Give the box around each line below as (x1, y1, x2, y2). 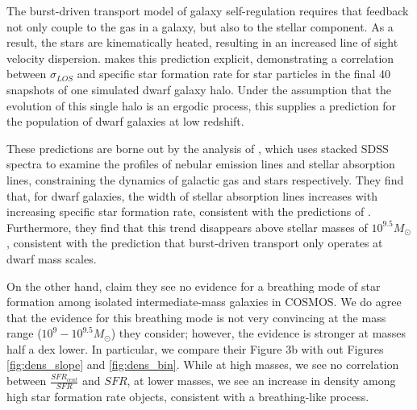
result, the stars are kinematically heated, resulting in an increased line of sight (6, 34, 398, 51)
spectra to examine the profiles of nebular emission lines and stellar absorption (6, 155, 395, 172)
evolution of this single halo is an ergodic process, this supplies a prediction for (6, 97, 397, 114)
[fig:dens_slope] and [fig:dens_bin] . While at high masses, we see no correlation (6, 356, 399, 373)
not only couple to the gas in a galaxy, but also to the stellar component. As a (6, 18, 394, 35)
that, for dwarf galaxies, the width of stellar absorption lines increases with (6, 187, 377, 204)
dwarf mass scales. (6, 250, 97, 267)
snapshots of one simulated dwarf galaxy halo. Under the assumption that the (6, 81, 391, 97)
